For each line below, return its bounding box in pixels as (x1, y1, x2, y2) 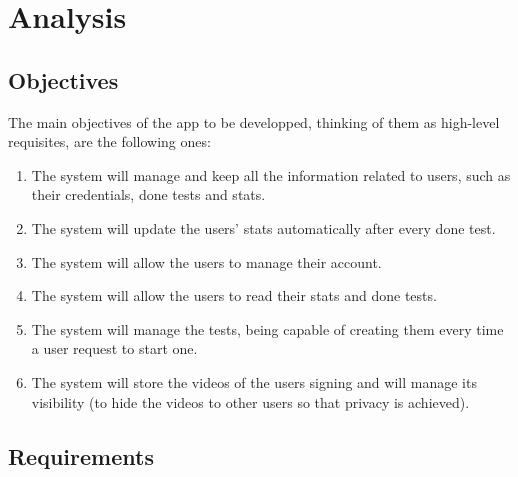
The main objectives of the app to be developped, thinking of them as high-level (8, 111, 500, 132)
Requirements (8, 440, 154, 471)
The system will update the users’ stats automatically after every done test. (31, 217, 496, 238)
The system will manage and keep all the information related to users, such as (31, 164, 511, 185)
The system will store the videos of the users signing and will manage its (31, 371, 477, 392)
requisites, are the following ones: (8, 131, 211, 152)
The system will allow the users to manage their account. (31, 251, 382, 272)
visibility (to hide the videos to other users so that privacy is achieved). (31, 391, 470, 412)
